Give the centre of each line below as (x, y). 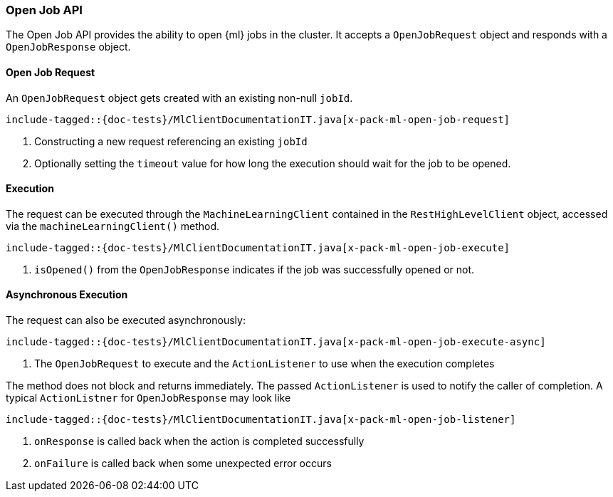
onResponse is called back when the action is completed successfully (199, 441)
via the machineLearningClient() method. (113, 226)
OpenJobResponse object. (68, 47)
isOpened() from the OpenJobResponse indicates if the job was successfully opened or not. (255, 269)
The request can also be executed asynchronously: (126, 320)
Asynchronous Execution (67, 295)
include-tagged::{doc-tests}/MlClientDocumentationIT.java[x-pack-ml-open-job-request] (258, 119)
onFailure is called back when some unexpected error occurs (183, 464)
